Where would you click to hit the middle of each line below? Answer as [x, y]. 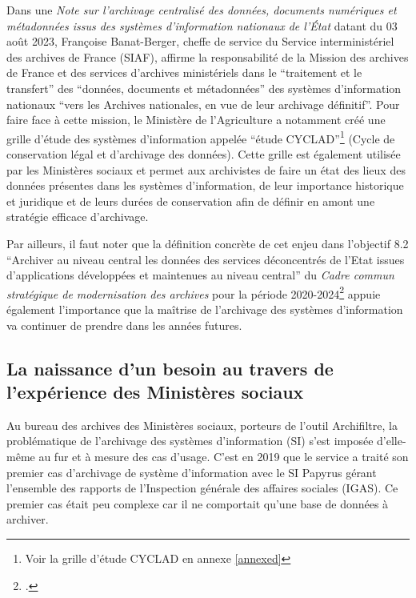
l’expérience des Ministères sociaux [155, 391]
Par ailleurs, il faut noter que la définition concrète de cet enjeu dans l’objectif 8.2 [208, 243]
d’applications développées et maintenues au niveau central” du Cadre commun [200, 275]
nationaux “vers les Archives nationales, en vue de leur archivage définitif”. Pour [203, 104]
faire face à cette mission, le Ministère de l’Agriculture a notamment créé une [196, 120]
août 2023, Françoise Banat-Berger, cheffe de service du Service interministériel [200, 41]
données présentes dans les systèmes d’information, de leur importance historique [205, 185]
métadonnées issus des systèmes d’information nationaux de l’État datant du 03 [202, 25]
